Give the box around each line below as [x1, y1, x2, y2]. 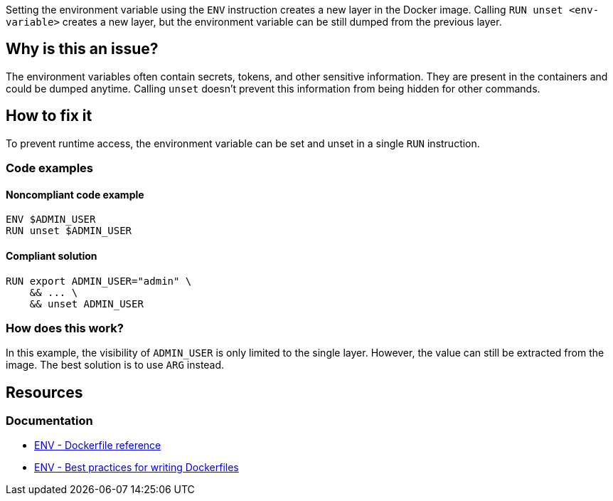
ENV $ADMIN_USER [6, 213, 96, 226]
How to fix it [6, 107, 92, 125]
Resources [6, 383, 83, 401]
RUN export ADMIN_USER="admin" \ [6, 275, 192, 287]
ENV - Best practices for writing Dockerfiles [34, 461, 239, 474]
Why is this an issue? [6, 40, 159, 58]
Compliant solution [6, 249, 97, 262]
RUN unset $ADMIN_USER [6, 225, 132, 237]
